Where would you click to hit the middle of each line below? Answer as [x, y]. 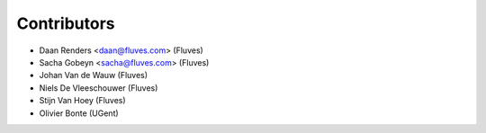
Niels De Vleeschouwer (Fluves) [99, 88]
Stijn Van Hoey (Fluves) [82, 101]
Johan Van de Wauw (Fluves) [94, 75]
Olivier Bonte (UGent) [79, 113]
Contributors [66, 23]
